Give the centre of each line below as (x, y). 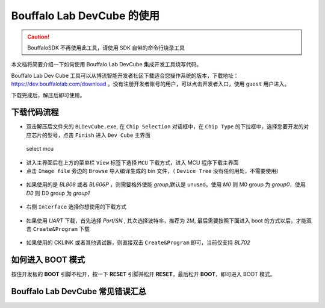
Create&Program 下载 (61, 228)
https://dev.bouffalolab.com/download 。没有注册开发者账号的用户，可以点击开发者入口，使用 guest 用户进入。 (150, 84)
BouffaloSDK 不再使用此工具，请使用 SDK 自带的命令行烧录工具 (106, 48)
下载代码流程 (35, 112)
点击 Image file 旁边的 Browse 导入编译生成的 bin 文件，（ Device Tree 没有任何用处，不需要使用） (154, 171)
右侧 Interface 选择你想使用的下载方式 (76, 207)
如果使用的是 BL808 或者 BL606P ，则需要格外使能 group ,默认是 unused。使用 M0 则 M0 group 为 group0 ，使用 (166, 184)
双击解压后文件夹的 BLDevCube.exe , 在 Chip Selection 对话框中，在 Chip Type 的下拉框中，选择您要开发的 (165, 127)
